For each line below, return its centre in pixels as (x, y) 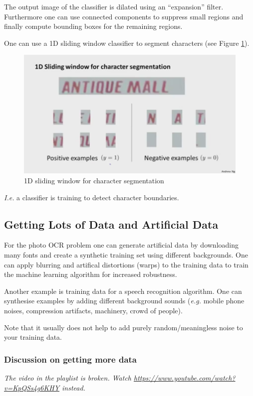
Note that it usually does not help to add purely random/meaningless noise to (124, 327)
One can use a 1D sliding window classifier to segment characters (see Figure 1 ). (127, 43)
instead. (74, 387)
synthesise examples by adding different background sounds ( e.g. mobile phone (124, 301)
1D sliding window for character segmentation (94, 181)
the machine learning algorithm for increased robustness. (91, 274)
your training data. (33, 337)
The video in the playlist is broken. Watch (68, 378)
